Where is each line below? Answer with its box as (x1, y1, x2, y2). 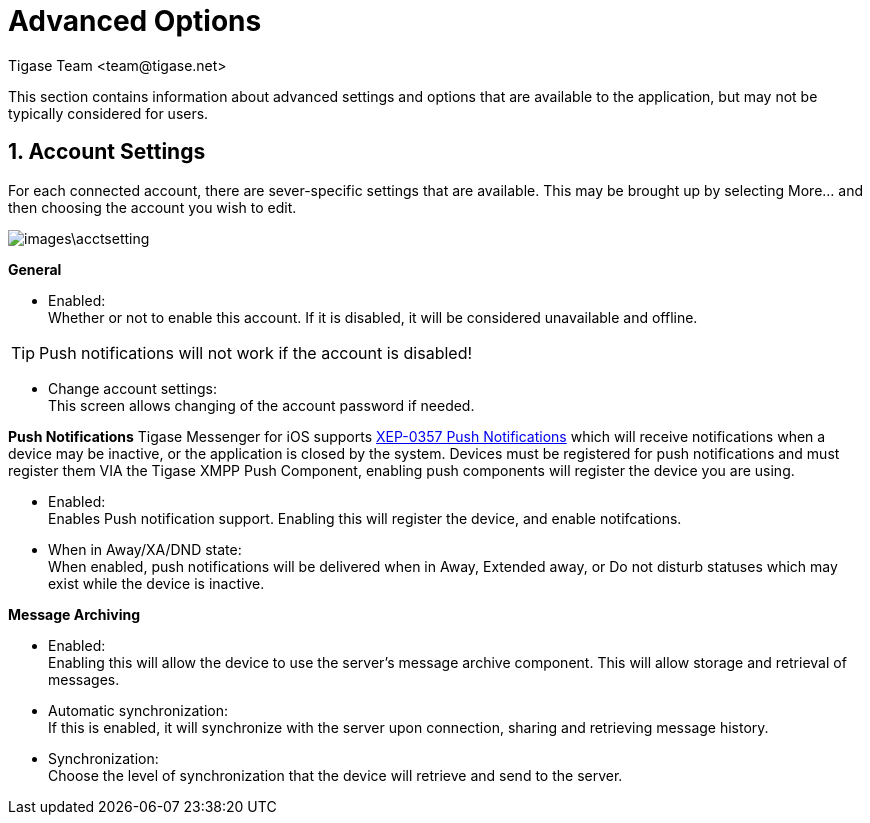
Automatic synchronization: (48, 701, 228, 719)
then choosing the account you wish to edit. (8, 198, 297, 216)
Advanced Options (8, 4, 262, 38)
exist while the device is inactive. (48, 574, 265, 592)
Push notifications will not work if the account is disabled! (39, 342, 473, 363)
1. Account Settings (8, 139, 206, 165)
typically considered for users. (8, 104, 209, 122)
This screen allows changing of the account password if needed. (48, 396, 475, 414)
